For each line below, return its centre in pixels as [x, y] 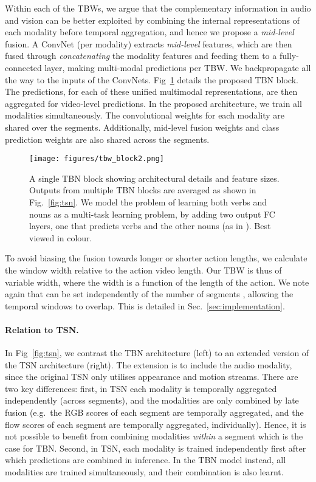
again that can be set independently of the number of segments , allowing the [149, 294]
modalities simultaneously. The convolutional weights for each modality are [145, 115]
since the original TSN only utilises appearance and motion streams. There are [152, 377]
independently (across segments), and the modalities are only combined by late [152, 400]
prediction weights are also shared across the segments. [107, 139]
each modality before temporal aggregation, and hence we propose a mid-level [149, 32]
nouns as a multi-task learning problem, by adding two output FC [152, 214]
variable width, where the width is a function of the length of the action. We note [157, 282]
